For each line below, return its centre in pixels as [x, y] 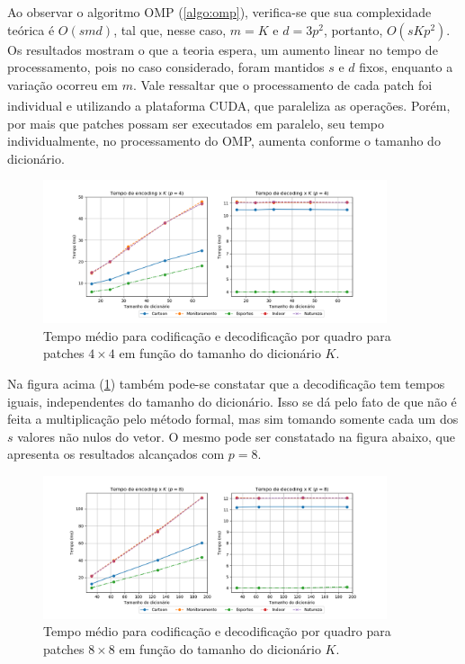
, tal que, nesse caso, [170, 29]
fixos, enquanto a [406, 67]
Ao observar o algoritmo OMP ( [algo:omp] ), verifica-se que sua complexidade [219, 12]
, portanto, [353, 29]
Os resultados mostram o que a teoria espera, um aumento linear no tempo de [223, 49]
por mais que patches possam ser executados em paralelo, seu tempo [196, 123]
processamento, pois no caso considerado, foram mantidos [166, 67]
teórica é [31, 29]
